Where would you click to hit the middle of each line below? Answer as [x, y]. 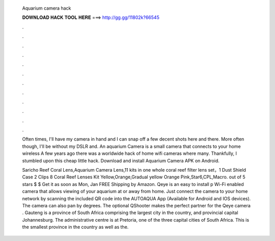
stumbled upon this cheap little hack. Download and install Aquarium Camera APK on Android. [121, 160]
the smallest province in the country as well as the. [75, 227]
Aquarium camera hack [47, 8]
